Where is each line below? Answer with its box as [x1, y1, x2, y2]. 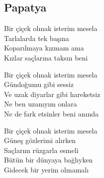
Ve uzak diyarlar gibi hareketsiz [4, 88, 101, 99]
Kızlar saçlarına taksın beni [4, 52, 88, 62]
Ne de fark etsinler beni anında [4, 108, 99, 118]
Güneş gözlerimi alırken [4, 135, 76, 145]
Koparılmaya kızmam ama [4, 42, 84, 53]
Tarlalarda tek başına [4, 32, 69, 43]
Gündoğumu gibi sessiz [4, 79, 74, 89]
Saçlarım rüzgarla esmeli [4, 144, 79, 155]
